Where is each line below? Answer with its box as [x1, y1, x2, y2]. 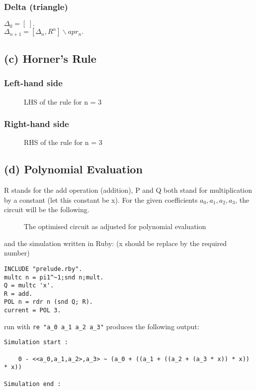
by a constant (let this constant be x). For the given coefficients [4, 194, 198, 205]
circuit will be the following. [4, 204, 89, 215]
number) [4, 248, 30, 258]
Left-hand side [4, 77, 63, 89]
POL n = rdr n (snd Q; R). [4, 298, 93, 306]
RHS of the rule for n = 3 [24, 137, 102, 147]
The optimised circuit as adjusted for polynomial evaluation [24, 221, 206, 232]
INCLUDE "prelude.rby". [4, 265, 83, 272]
